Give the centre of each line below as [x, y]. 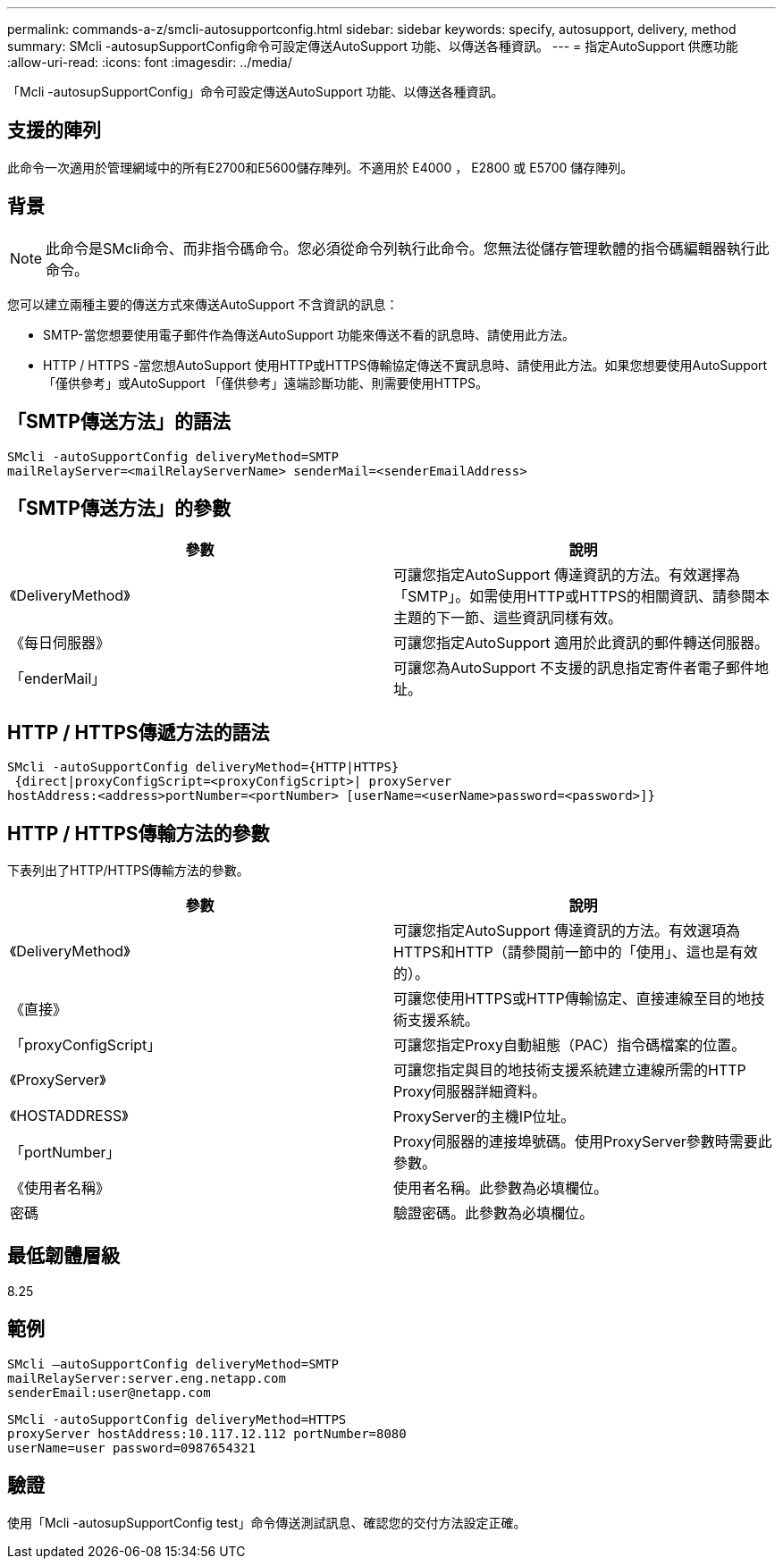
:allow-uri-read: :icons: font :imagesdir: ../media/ [150, 62]
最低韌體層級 [63, 1256]
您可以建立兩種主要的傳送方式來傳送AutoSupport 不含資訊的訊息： [203, 304]
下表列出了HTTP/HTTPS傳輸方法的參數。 [128, 871]
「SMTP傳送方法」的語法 [119, 422]
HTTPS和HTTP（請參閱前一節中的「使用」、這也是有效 [576, 952]
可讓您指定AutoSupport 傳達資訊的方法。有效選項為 [567, 931]
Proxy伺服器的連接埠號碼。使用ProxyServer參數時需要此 [583, 1142]
